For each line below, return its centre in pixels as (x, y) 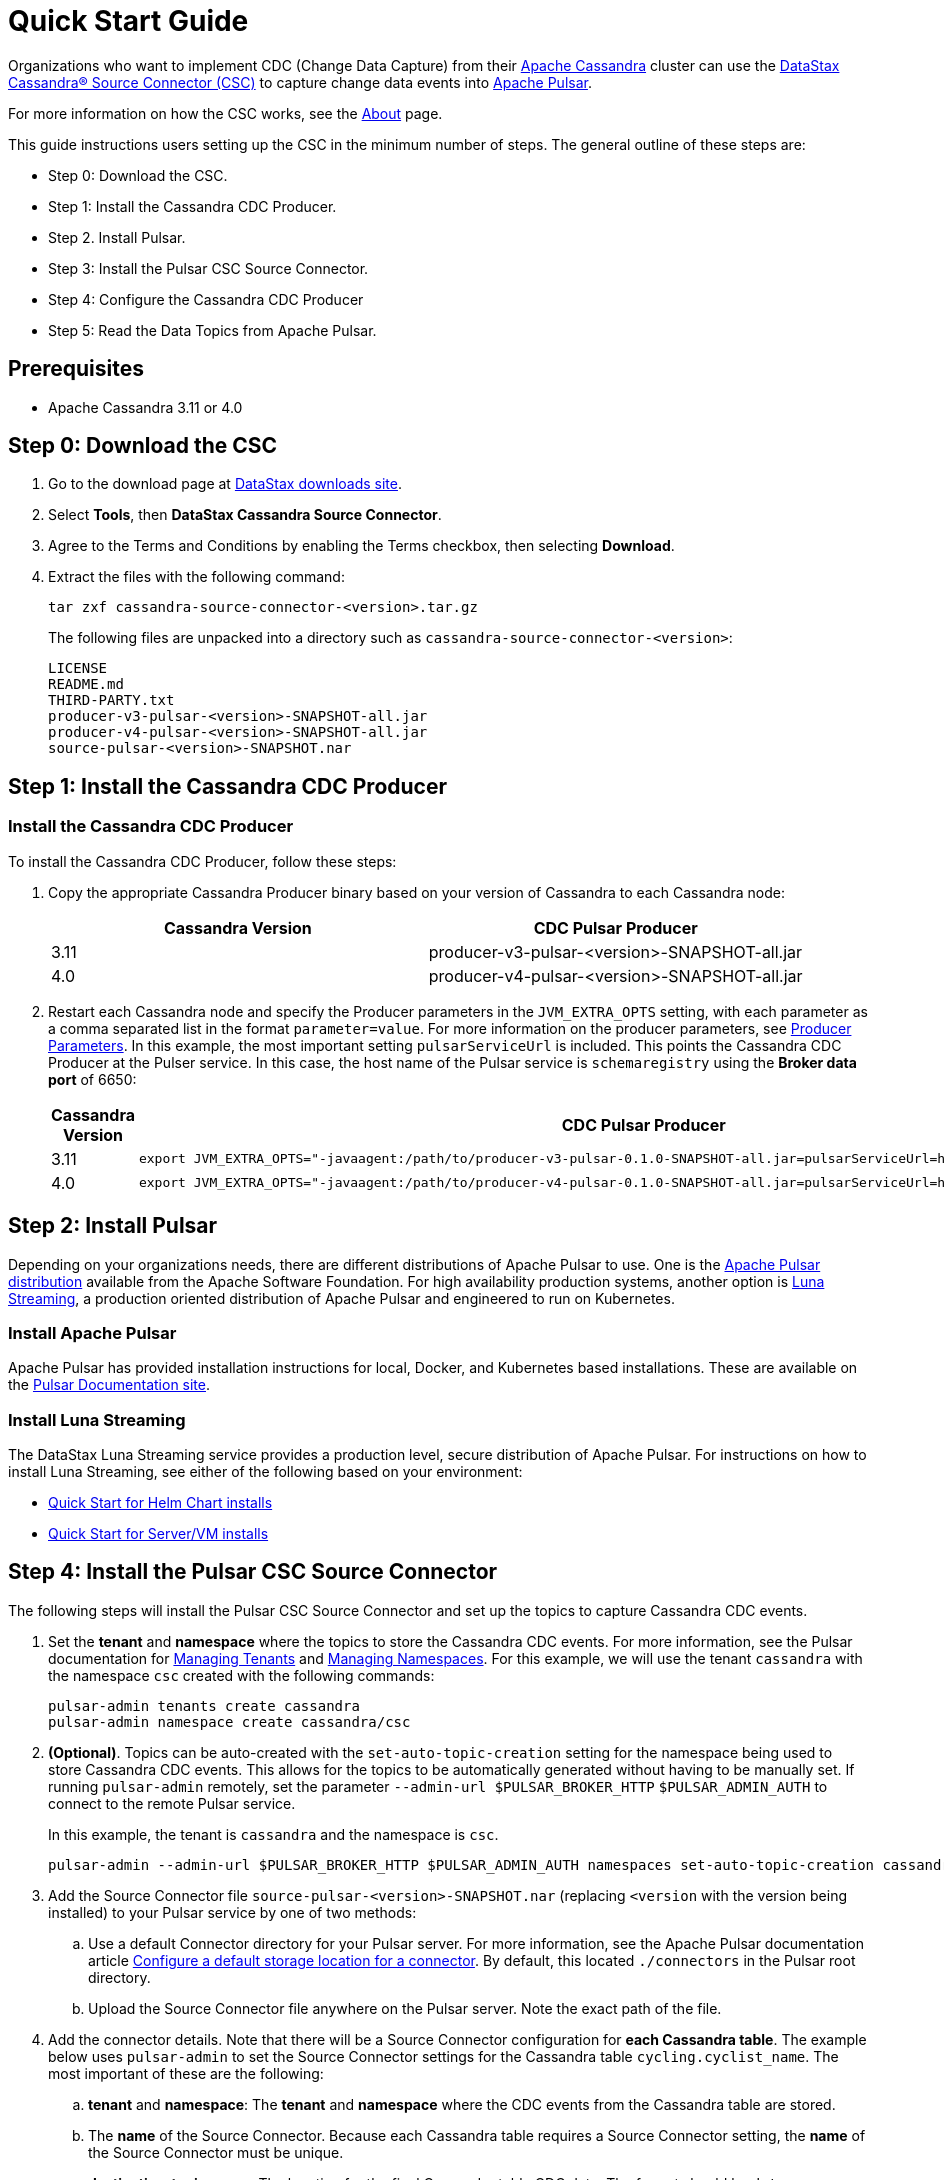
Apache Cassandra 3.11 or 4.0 (145, 407)
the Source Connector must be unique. (216, 2152)
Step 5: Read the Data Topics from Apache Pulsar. (212, 330)
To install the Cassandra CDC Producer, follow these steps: (202, 861)
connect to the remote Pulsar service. (172, 1803)
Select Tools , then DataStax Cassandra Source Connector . (245, 515)
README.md (86, 684)
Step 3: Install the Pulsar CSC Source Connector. (208, 268)
